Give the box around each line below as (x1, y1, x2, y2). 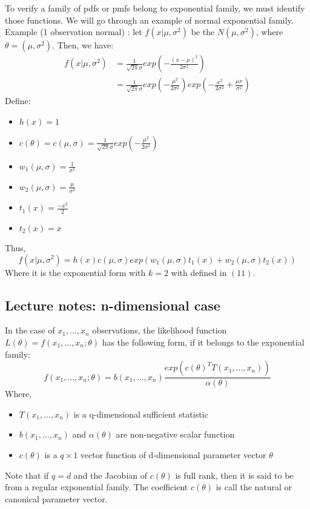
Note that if (5, 468, 49, 481)
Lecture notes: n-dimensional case (5, 295, 220, 314)
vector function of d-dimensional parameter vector (80, 448, 266, 461)
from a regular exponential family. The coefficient (5, 481, 188, 493)
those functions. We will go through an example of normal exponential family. (5, 13, 294, 26)
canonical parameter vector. (5, 492, 108, 505)
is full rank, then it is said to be (175, 468, 294, 481)
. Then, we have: (52, 39, 114, 51)
